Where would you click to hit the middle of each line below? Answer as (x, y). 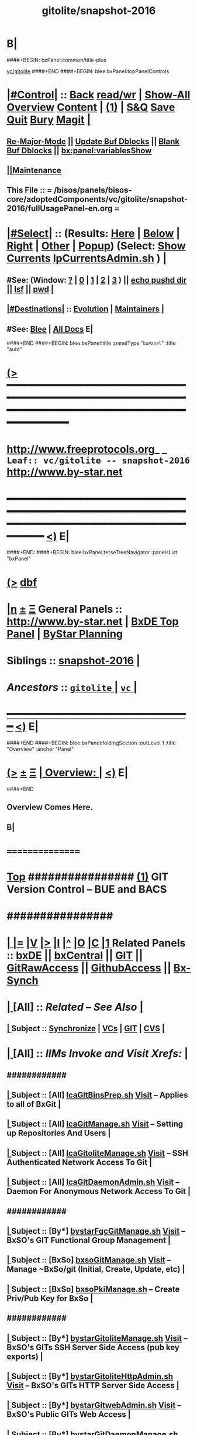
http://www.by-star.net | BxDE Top (93, 621)
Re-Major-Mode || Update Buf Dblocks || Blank (93, 141)
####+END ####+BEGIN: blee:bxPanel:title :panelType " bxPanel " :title (91, 343)
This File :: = (29, 190)
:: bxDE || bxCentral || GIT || (75, 955)
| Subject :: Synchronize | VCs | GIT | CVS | (86, 1029)
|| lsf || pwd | (30, 289)
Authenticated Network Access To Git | (80, 1162)
